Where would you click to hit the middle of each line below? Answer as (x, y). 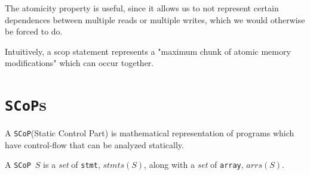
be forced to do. (34, 31)
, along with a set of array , (194, 165)
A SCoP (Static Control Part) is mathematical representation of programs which (150, 133)
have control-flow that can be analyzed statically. (94, 144)
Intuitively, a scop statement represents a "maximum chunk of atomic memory (148, 51)
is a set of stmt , (72, 165)
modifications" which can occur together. (79, 63)
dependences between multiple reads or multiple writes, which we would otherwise (155, 19)
